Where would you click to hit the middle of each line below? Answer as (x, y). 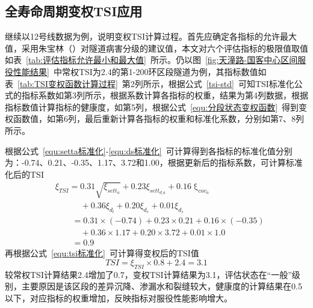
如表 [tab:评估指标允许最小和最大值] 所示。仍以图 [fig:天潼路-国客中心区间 (151, 60)
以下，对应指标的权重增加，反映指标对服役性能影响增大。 (119, 297)
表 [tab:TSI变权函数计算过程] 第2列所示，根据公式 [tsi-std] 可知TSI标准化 (150, 83)
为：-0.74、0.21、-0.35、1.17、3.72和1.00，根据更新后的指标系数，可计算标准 (154, 162)
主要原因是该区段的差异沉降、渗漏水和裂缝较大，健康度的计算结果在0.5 (162, 286)
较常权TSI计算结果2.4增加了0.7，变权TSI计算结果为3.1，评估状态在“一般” (148, 274)
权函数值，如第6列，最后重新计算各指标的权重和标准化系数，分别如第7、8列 (154, 119)
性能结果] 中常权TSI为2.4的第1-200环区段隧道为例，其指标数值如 (140, 71)
